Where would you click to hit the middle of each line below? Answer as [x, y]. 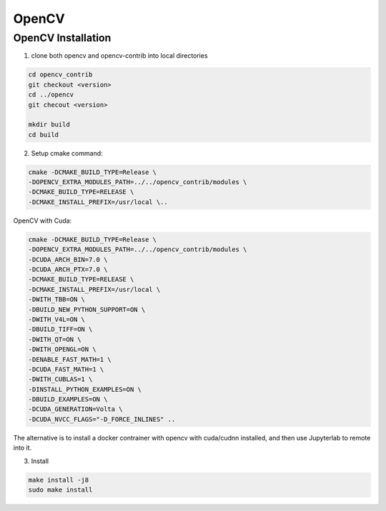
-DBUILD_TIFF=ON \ [60, 329]
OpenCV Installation [62, 38]
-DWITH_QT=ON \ [55, 339]
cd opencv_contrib [60, 75]
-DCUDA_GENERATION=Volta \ [75, 409]
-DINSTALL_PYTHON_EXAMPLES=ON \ [85, 389]
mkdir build [49, 125]
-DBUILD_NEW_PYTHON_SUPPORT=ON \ [87, 309]
